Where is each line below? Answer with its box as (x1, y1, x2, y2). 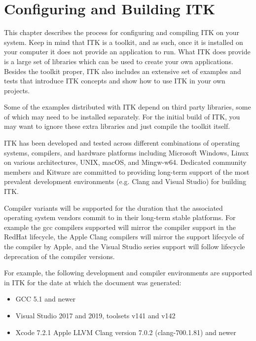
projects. (4, 85, 30, 95)
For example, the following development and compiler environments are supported (4, 267, 253, 278)
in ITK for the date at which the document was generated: (4, 277, 182, 287)
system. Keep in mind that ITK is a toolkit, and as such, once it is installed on (4, 37, 243, 47)
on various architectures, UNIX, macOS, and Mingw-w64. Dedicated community (4, 157, 247, 167)
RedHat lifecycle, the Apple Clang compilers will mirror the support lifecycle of (4, 231, 244, 242)
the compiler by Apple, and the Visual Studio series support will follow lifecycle (4, 241, 245, 251)
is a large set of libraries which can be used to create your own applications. (4, 56, 233, 66)
